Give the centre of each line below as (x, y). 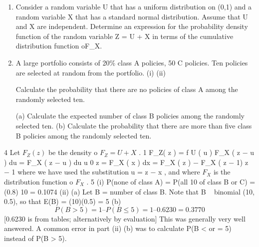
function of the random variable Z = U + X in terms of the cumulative (125, 36)
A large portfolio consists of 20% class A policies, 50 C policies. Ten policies (132, 62)
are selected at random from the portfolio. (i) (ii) (91, 72)
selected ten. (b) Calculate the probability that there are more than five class (134, 125)
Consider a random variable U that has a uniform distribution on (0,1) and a (134, 6)
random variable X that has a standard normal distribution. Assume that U (132, 16)
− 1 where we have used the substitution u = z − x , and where (102, 172)
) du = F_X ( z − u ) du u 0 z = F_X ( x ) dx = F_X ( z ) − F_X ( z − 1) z (126, 162)
